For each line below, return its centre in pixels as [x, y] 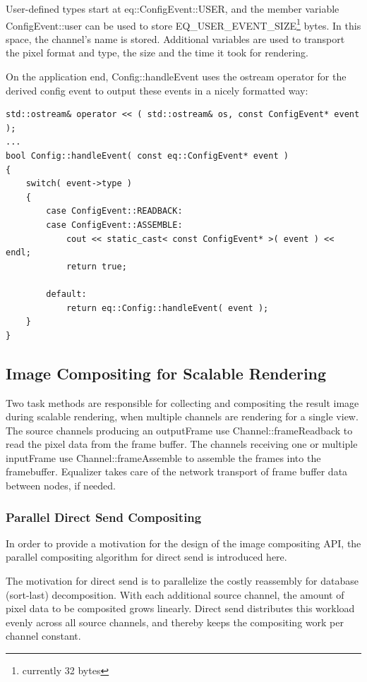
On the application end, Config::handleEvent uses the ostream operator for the [176, 77]
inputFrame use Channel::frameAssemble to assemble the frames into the [163, 457]
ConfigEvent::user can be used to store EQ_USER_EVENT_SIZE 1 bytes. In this [183, 24]
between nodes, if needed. [61, 486]
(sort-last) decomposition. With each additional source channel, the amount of [175, 594]
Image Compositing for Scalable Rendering [166, 373]
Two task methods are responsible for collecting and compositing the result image [182, 402]
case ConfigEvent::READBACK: [114, 211]
